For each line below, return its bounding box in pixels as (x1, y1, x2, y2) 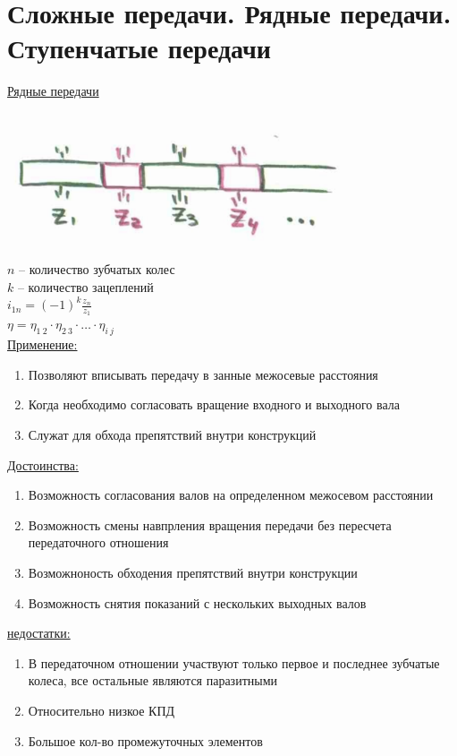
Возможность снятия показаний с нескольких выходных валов (28, 593, 367, 612)
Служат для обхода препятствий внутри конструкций (28, 425, 317, 444)
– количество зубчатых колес (19, 260, 175, 279)
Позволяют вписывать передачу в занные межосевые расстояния (28, 365, 378, 383)
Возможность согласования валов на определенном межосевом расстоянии (28, 485, 434, 504)
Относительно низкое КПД (28, 700, 175, 719)
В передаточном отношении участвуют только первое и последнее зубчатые (28, 653, 440, 672)
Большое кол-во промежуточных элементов (28, 731, 263, 750)
